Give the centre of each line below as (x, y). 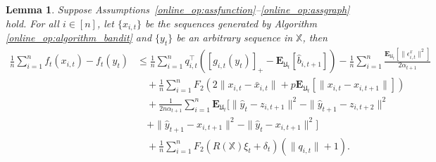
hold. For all (32, 23)
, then (315, 38)
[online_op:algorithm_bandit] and (79, 38)
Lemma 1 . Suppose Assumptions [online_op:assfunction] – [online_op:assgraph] (178, 9)
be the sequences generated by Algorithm (231, 23)
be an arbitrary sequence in (235, 38)
